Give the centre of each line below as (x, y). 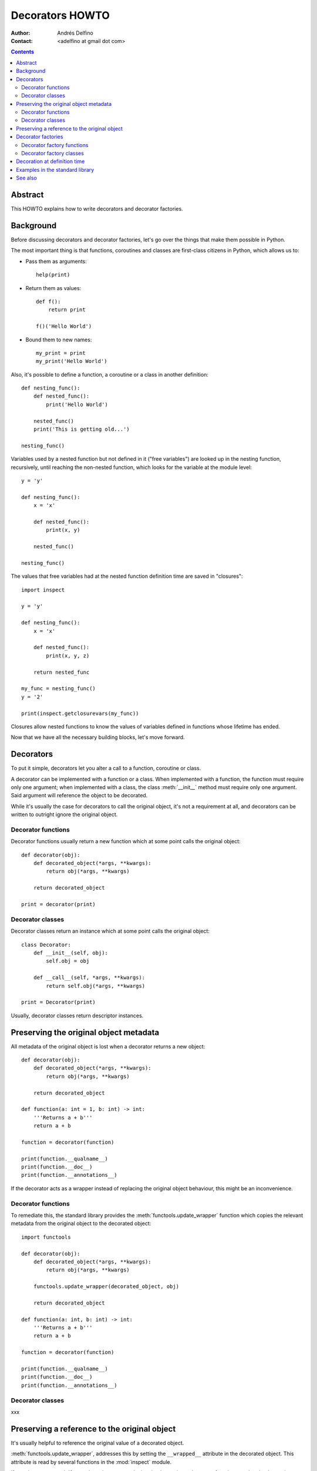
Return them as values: (53, 288)
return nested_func (61, 672)
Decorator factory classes (53, 154)
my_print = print (61, 353)
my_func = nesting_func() (59, 689)
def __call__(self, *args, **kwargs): (89, 978)
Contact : (22, 41)
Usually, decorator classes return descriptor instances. (77, 1016)
